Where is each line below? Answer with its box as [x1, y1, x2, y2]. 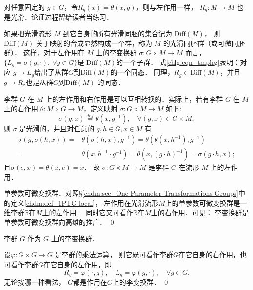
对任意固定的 [4, 2, 45, 12]
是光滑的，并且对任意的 [19, 123, 95, 133]
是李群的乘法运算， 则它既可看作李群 [55, 249, 174, 260]
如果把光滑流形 [4, 28, 52, 39]
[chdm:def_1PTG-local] [24, 198, 95, 208]
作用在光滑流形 [110, 198, 158, 208]
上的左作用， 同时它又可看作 [42, 207, 134, 217]
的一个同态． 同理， [110, 67, 175, 77]
